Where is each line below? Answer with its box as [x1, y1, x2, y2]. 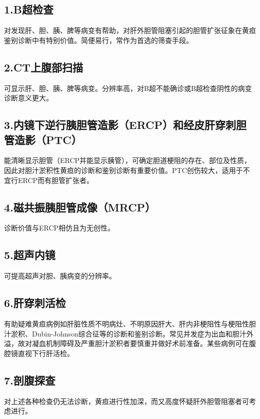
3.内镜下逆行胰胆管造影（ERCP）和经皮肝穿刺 [4, 117, 236, 132]
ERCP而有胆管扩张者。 [17, 174, 94, 185]
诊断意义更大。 [4, 92, 53, 103]
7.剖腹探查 [4, 372, 55, 387]
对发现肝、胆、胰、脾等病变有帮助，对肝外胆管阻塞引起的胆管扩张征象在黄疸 [4, 25, 256, 35]
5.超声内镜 [4, 247, 55, 262]
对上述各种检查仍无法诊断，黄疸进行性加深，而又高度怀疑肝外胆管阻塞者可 [4, 395, 249, 406]
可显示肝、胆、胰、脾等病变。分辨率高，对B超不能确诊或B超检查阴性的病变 [4, 82, 252, 93]
